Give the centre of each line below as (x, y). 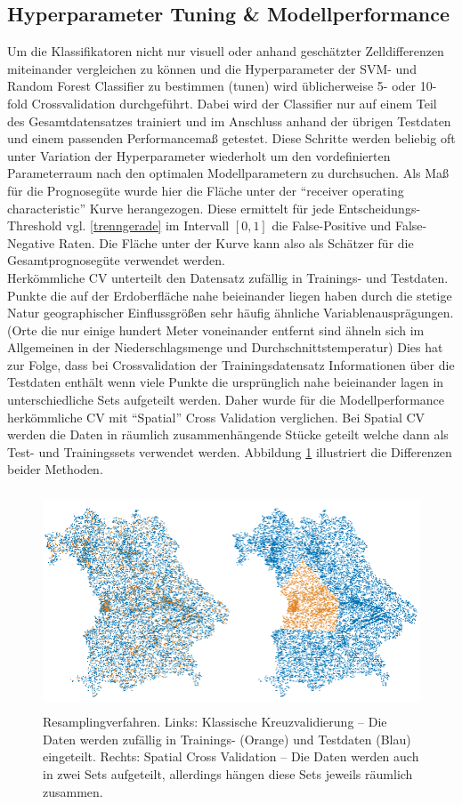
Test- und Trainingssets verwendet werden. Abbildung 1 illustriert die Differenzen (230, 451)
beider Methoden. (55, 469)
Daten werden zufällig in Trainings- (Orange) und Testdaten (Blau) (227, 739)
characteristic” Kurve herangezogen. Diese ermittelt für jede (171, 208)
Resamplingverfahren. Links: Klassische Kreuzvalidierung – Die (215, 722)
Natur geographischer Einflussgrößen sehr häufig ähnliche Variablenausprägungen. (231, 313)
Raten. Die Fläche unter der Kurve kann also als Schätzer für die (236, 242)
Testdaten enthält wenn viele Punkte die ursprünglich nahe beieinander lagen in (226, 382)
